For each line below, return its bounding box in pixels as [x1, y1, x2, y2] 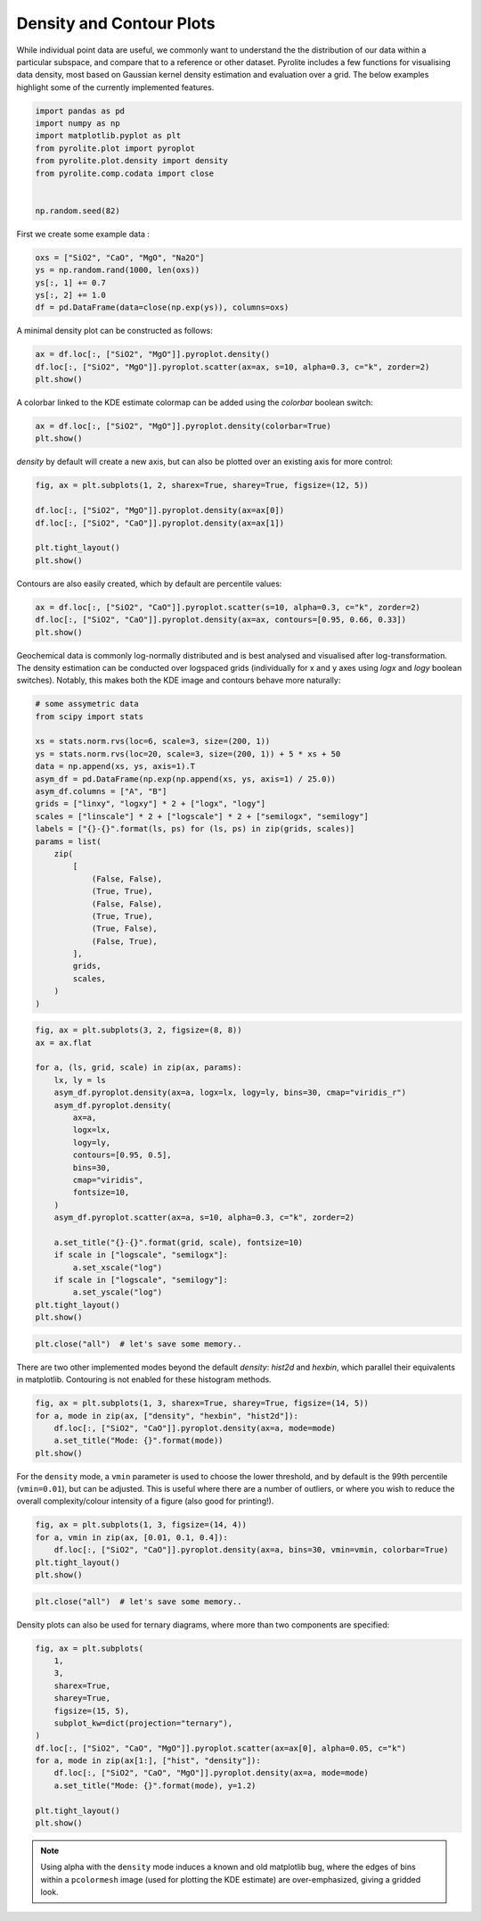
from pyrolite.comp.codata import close [35, 168, 214, 178]
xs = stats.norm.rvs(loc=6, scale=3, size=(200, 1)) [35, 736, 271, 747]
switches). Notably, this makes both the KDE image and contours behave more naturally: [16, 675, 341, 686]
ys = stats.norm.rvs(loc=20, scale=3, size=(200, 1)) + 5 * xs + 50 [35, 749, 341, 758]
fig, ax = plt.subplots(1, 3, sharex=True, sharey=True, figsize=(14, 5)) [35, 1398, 370, 1409]
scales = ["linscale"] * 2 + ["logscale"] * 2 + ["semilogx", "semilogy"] [35, 811, 370, 821]
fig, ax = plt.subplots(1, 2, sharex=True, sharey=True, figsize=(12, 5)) [35, 480, 370, 491]
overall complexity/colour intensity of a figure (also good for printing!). [16, 1495, 274, 1507]
